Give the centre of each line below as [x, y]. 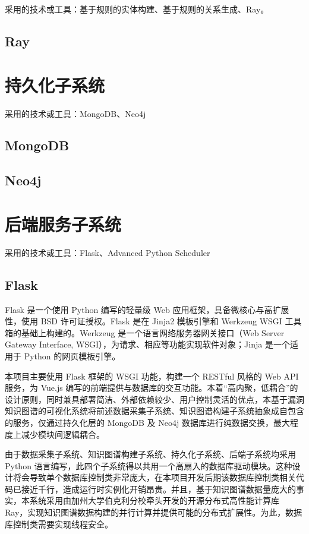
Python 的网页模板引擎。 [72, 356]
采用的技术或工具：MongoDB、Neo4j [75, 113]
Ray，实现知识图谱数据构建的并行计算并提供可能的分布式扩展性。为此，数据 [154, 512]
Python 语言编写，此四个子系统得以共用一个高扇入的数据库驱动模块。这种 [149, 465]
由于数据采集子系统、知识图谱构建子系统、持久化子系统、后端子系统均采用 [150, 454]
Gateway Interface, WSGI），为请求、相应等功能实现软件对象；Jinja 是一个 [147, 344]
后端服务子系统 [63, 224]
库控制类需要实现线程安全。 [59, 524]
